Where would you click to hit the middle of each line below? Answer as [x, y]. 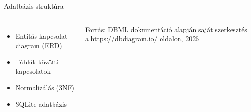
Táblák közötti [37, 61]
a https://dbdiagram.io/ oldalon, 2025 [142, 39]
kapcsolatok [33, 71]
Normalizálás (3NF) [45, 87]
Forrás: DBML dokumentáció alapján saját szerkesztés [166, 29]
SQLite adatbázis [41, 104]
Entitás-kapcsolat [41, 36]
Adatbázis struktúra [34, 6]
